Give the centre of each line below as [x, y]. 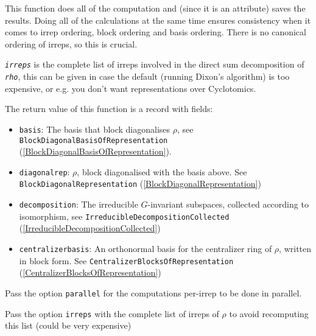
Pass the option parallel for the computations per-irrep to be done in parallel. [153, 292]
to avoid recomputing [269, 313]
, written [295, 248]
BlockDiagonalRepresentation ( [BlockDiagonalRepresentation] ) [140, 184]
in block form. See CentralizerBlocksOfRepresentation [126, 260]
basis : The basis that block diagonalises [95, 129]
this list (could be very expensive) [68, 325]
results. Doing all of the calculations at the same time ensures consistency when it [158, 20]
